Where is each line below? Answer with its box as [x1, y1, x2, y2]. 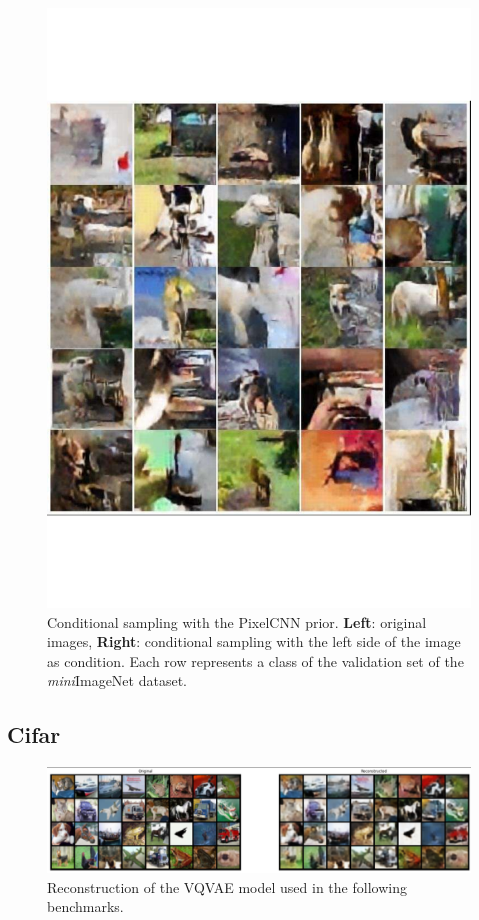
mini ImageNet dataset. [47, 670, 187, 691]
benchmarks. [47, 896, 124, 917]
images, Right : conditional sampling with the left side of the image [47, 631, 461, 652]
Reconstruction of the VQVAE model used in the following [47, 876, 407, 897]
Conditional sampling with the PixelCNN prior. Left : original [47, 611, 427, 632]
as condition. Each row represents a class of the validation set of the [47, 650, 464, 671]
